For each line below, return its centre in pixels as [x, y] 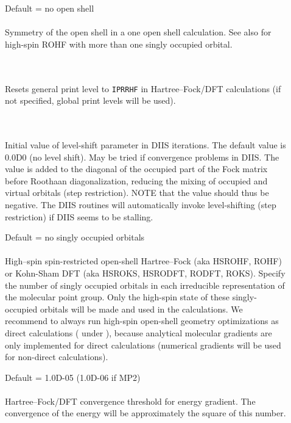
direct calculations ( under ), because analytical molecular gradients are [138, 332]
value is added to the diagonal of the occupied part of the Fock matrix [136, 169]
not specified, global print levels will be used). [90, 100]
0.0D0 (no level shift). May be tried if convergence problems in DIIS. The [142, 157]
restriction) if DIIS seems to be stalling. [79, 216]
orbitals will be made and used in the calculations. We [141, 309]
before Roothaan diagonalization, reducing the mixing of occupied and [136, 180]
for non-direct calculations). [57, 357]
